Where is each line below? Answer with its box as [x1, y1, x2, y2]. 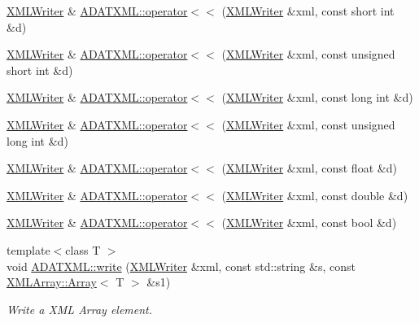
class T [65, 241, 101, 258]
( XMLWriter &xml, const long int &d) [221, 89, 413, 106]
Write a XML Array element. [7, 300, 153, 317]
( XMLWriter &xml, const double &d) [221, 186, 408, 203]
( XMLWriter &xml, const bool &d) [221, 214, 397, 231]
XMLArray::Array [7, 273, 97, 290]
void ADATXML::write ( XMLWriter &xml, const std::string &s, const [7, 257, 356, 274]
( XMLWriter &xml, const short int [221, 2, 395, 19]
